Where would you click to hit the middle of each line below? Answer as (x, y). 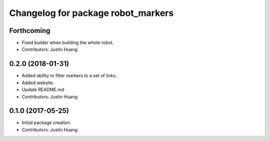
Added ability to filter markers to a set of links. (69, 76)
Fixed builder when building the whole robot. (68, 43)
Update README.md (43, 90)
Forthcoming (30, 31)
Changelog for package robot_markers (91, 13)
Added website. (38, 83)
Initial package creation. (46, 123)
